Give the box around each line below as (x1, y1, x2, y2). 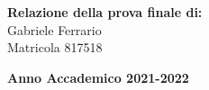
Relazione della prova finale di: (7, 3, 203, 21)
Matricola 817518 (7, 38, 103, 57)
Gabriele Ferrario (7, 20, 102, 39)
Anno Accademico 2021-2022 (7, 67, 189, 86)
